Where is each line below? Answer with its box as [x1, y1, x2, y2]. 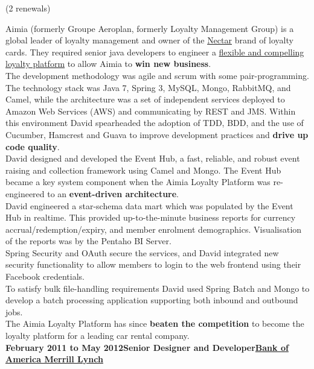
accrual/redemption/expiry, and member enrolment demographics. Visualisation [5, 222, 302, 235]
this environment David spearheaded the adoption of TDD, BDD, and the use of [5, 116, 304, 129]
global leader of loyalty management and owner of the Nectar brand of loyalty [5, 34, 293, 46]
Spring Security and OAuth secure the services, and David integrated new [5, 246, 279, 259]
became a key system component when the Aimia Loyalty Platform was [5, 175, 271, 188]
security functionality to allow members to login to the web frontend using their [5, 258, 301, 271]
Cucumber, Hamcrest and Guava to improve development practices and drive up [5, 128, 309, 140]
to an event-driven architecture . [47, 187, 179, 200]
